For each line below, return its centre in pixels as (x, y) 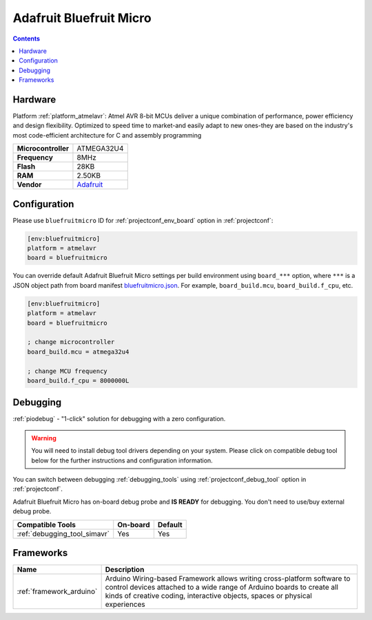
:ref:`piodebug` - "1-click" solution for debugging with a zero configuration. (119, 419)
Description (125, 570)
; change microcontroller (71, 342)
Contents (27, 39)
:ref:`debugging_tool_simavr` (63, 533)
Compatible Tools (46, 524)
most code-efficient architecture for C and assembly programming (107, 135)
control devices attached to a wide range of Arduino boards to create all (222, 587)
